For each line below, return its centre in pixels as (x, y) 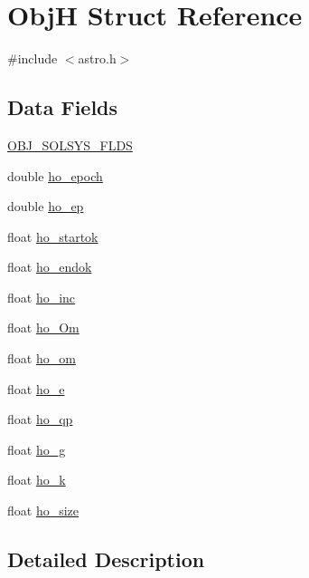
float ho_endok (50, 267)
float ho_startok (53, 236)
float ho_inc (42, 297)
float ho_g (37, 449)
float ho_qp (40, 419)
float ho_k (37, 480)
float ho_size (43, 511)
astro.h (97, 58)
